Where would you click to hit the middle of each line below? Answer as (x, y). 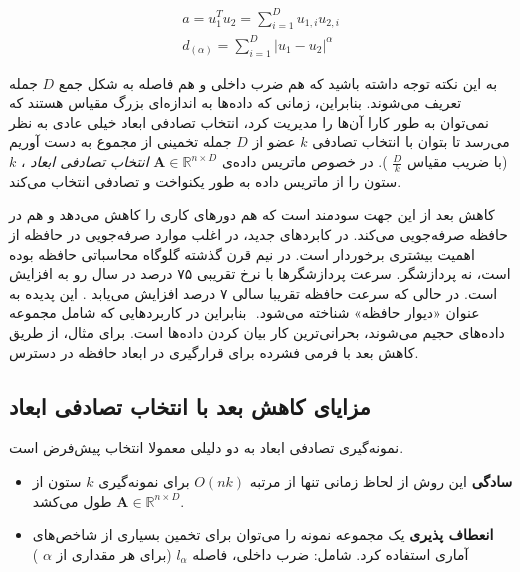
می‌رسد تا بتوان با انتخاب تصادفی (411, 141)
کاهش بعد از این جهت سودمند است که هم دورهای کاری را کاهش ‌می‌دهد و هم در (252, 214)
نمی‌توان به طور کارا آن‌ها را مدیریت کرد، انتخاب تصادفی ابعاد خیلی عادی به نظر (249, 121)
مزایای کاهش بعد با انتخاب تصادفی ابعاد (190, 405)
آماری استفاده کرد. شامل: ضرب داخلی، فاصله (330, 553)
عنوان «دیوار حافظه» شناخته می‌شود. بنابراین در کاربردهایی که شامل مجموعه (244, 312)
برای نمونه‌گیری (144, 481)
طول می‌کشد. (108, 500)
